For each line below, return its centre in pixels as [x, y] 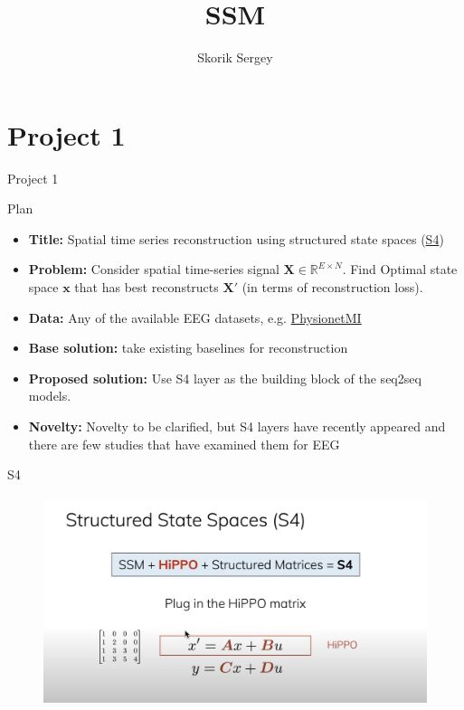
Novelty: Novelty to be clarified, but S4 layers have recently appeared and [237, 426]
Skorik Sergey [235, 57]
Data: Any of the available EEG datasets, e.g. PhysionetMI [195, 317]
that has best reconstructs [147, 287]
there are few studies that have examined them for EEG [184, 444]
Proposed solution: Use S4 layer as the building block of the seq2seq [225, 378]
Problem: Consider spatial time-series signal [154, 269]
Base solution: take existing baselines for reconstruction [188, 348]
